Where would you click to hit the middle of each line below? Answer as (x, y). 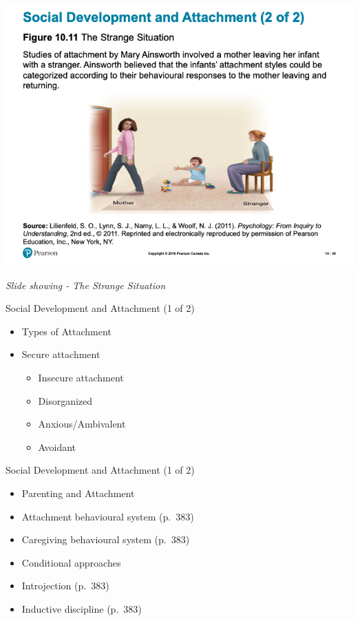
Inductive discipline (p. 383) (82, 608)
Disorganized (65, 400)
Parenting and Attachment (78, 493)
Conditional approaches (71, 562)
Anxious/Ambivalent (82, 424)
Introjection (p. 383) (65, 586)
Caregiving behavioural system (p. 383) (106, 539)
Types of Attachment (66, 331)
